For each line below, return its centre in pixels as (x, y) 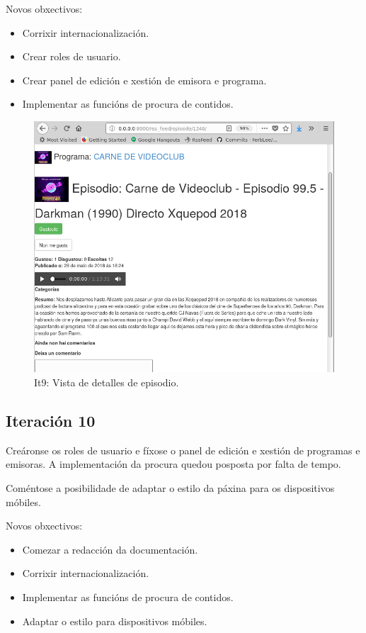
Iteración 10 (51, 421)
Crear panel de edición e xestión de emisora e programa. (144, 80)
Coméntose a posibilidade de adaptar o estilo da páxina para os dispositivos (170, 488)
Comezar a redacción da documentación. (110, 549)
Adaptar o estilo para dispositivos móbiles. (115, 621)
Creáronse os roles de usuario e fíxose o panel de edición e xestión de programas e (183, 450)
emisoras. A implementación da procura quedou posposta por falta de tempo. (173, 464)
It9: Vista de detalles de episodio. (107, 382)
